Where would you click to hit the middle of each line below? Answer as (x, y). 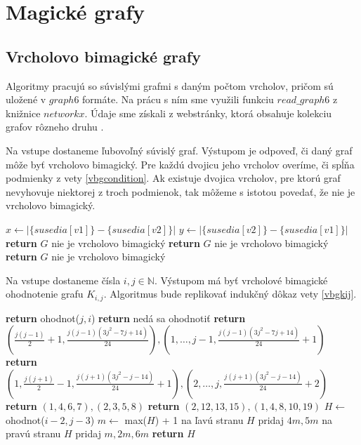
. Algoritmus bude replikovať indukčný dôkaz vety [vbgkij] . (230, 294)
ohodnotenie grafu (45, 294)
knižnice (23, 113)
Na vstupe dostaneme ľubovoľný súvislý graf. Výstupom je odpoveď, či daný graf (179, 150)
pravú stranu (33, 433)
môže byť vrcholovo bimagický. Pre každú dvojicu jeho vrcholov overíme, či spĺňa (180, 164)
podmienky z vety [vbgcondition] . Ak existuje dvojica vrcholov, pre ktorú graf (173, 178)
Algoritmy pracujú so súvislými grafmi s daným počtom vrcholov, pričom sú (170, 85)
